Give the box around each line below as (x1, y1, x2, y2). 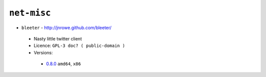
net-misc (9, 7, 51, 18)
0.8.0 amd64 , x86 (46, 61, 81, 67)
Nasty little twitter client (33, 36, 82, 41)
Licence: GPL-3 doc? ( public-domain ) (33, 42, 125, 49)
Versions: (33, 49, 53, 55)
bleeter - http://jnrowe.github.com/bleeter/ (21, 25, 112, 31)
